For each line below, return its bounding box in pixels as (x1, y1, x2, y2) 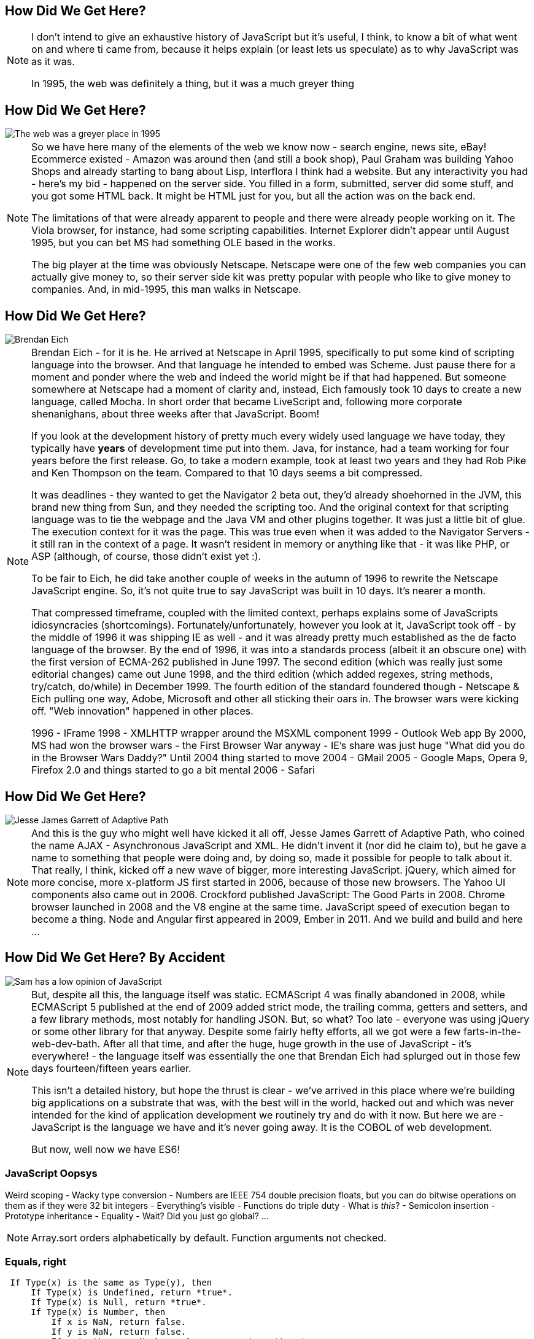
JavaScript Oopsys (5, 1167, 98, 1180)
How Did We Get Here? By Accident (5, 950, 225, 966)
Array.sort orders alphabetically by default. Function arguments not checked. (31, 1231, 387, 1244)
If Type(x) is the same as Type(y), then (10, 1278, 212, 1288)
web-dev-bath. (31, 1037, 101, 1050)
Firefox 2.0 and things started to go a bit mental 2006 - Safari (31, 764, 315, 777)
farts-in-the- (463, 1025, 521, 1038)
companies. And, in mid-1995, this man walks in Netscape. (31, 283, 301, 296)
